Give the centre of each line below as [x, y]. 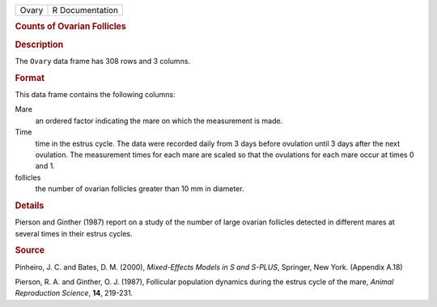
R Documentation [85, 10]
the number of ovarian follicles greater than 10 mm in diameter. [140, 189]
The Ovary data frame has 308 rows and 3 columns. [102, 61]
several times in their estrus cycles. [74, 233]
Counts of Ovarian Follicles [71, 27]
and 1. [45, 166]
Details [30, 205]
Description [39, 45]
